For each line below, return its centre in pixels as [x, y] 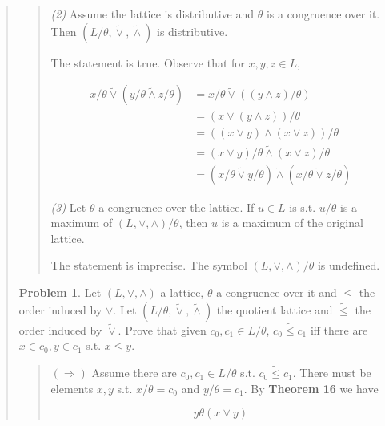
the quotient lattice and [275, 309]
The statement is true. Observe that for [148, 62]
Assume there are [134, 373]
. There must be [332, 373]
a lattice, [182, 292]
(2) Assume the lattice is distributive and [152, 14]
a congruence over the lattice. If [176, 207]
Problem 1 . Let [60, 292]
